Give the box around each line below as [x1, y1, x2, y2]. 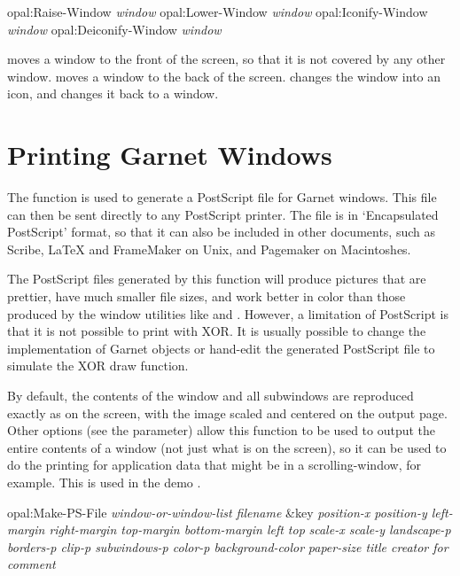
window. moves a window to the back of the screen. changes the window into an [7, 66, 441, 85]
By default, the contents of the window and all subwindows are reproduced [7, 386, 414, 405]
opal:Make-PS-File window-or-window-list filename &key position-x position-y [7, 502, 427, 521]
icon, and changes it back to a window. [7, 84, 219, 103]
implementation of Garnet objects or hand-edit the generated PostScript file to [7, 339, 435, 357]
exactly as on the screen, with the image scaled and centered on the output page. [7, 403, 448, 422]
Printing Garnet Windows [7, 136, 332, 173]
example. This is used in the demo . [7, 473, 201, 491]
